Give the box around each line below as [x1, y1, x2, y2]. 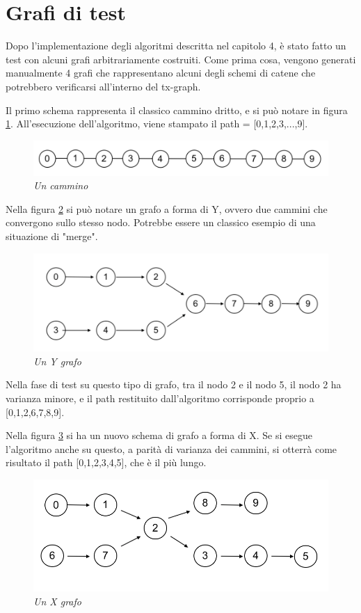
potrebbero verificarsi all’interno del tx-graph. [6, 79, 201, 93]
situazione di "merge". [6, 229, 98, 244]
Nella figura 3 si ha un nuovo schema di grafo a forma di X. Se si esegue [6, 428, 313, 443]
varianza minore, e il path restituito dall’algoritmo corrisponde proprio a [6, 391, 314, 406]
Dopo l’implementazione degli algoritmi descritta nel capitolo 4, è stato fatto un [6, 38, 346, 53]
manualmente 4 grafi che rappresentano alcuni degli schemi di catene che [6, 65, 316, 80]
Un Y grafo [33, 353, 81, 368]
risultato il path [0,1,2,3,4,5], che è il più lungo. [6, 455, 207, 470]
